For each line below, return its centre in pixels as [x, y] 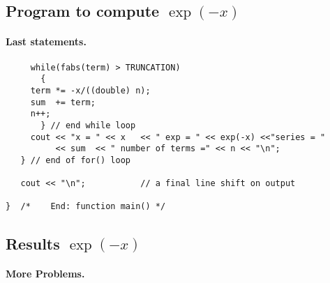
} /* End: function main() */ [86, 207]
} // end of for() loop [75, 160]
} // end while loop [88, 125]
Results [33, 243]
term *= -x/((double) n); [90, 90]
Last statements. [46, 41]
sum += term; [63, 102]
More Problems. [45, 274]
